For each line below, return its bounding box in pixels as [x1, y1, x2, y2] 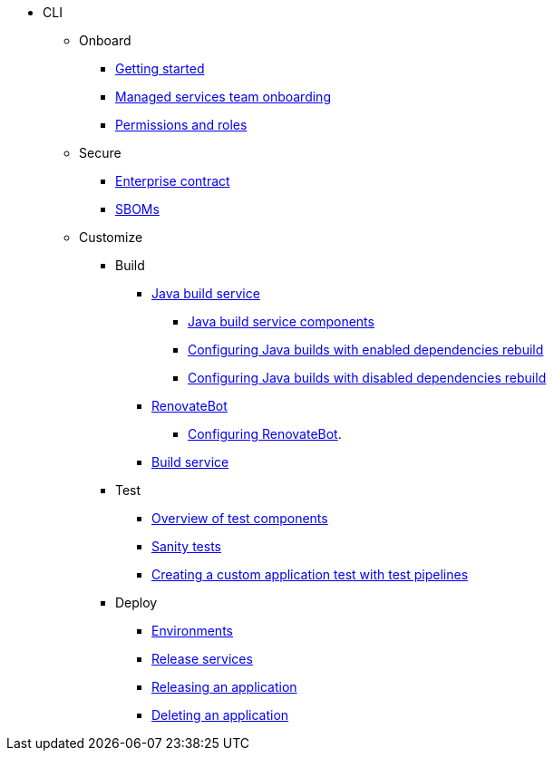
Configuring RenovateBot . [188, 426, 342, 442]
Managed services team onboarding [115, 89, 331, 104]
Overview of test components [151, 510, 328, 526]
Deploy [115, 595, 158, 610]
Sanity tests [151, 539, 221, 554]
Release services [151, 651, 253, 666]
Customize [79, 229, 143, 245]
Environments [151, 623, 233, 638]
